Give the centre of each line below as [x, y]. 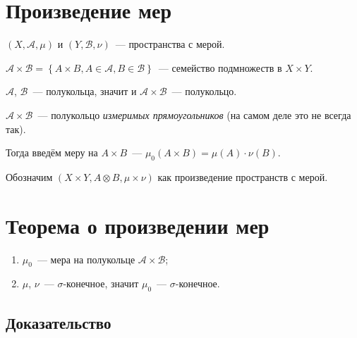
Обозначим [29, 176]
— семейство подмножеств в [220, 67]
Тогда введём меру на [52, 152]
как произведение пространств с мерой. [243, 176]
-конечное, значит [101, 283]
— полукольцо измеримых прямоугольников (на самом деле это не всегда [194, 114]
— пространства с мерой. [170, 44]
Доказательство [59, 322]
